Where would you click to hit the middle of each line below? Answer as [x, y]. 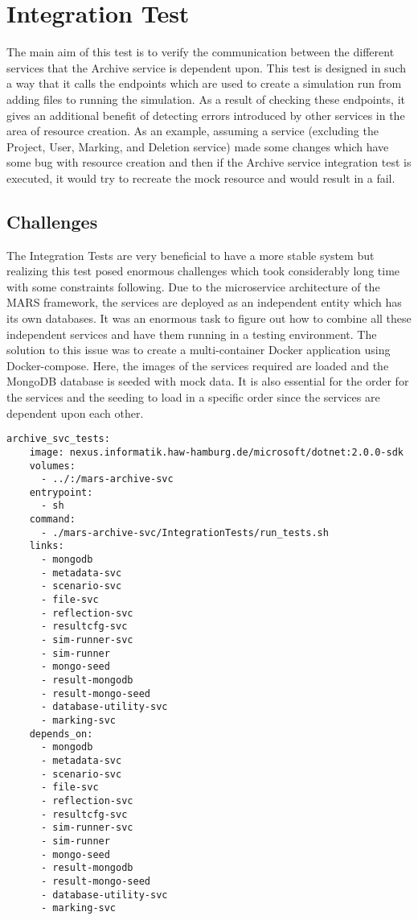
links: [47, 546]
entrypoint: [61, 492]
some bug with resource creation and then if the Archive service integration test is [209, 162]
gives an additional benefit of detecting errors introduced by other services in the [206, 115]
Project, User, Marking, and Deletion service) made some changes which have [198, 146]
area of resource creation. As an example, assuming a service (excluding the [193, 131]
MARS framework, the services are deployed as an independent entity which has [204, 302]
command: [52, 520]
